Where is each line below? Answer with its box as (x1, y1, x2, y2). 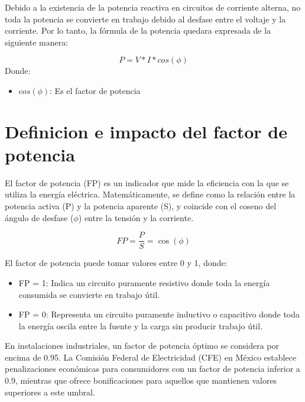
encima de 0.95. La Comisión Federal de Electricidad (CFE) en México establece (5, 351, 297, 363)
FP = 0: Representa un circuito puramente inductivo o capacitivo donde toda (18, 308, 300, 320)
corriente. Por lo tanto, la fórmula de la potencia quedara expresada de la (5, 24, 271, 37)
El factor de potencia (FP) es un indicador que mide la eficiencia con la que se (5, 176, 289, 189)
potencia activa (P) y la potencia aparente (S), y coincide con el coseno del (5, 200, 277, 212)
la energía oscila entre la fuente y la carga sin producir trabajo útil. (18, 319, 263, 332)
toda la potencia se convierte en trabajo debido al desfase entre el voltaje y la (5, 12, 286, 25)
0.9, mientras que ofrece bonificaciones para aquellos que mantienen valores (5, 374, 277, 387)
